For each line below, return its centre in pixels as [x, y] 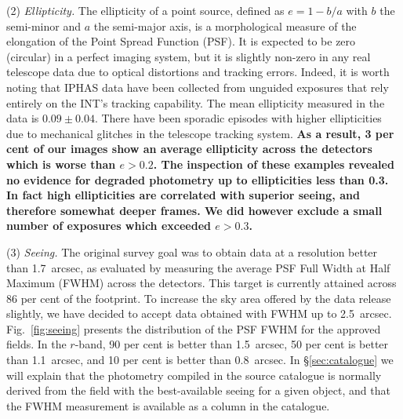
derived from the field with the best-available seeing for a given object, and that [198, 390]
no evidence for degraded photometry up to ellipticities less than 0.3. [198, 179]
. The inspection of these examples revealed [274, 164]
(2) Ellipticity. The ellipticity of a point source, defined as [145, 10]
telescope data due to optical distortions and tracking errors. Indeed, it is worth [198, 72]
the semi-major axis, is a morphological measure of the [225, 26]
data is [23, 118]
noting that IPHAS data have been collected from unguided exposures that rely [198, 87]
